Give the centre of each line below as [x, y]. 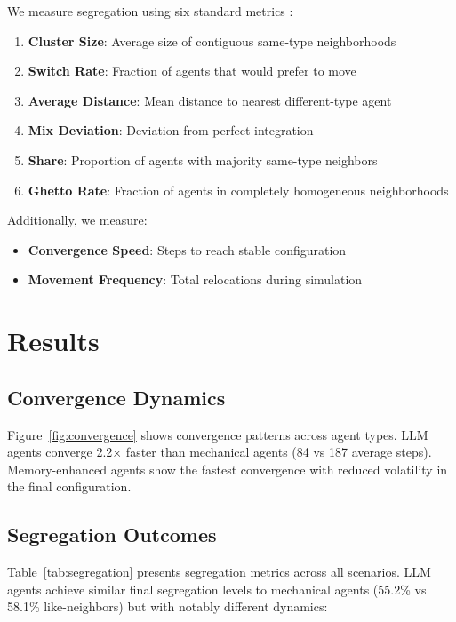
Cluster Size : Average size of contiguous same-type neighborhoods [212, 40]
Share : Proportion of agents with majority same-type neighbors [203, 159]
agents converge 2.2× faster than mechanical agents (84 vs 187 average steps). [220, 452]
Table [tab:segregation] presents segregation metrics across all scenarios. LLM [219, 572]
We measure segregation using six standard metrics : [150, 11]
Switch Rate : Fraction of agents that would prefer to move [192, 71]
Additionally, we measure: [77, 220]
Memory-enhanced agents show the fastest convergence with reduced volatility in [228, 469]
